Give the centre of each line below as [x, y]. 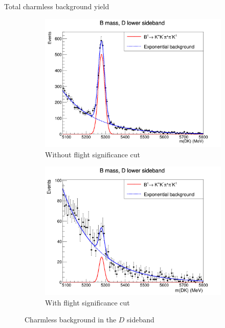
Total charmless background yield [57, 6]
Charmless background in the [71, 320]
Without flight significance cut [93, 154]
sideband [141, 320]
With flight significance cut [87, 302]
